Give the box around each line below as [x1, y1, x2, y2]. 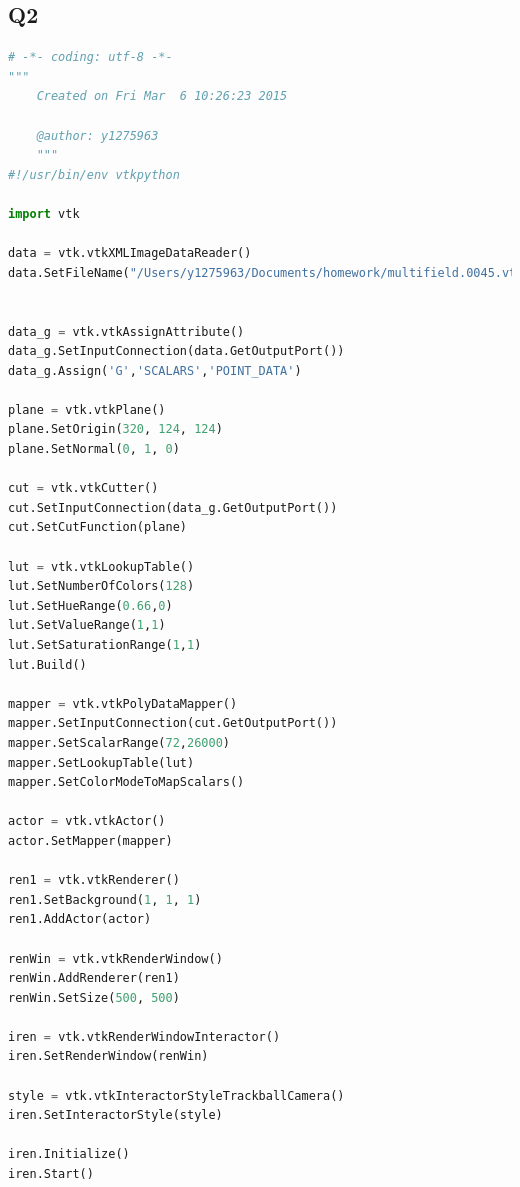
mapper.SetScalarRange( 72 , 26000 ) [8, 735, 230, 750]
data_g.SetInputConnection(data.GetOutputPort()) [8, 344, 345, 359]
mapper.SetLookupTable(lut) [8, 755, 195, 770]
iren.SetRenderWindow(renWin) [8, 1049, 209, 1064]
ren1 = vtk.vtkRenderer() [8, 873, 180, 888]
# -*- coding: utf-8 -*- [8, 50, 173, 65]
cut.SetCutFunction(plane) [8, 520, 187, 535]
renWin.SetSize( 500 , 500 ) [8, 990, 180, 1005]
